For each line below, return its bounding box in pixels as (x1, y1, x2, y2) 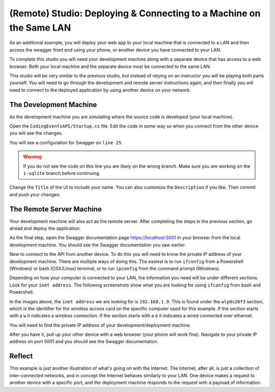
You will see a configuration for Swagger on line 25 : (9, 139, 123, 145)
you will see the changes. (9, 130, 63, 136)
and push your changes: (9, 191, 61, 197)
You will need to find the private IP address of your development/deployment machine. (9, 322, 191, 328)
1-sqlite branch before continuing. (23, 170, 101, 176)
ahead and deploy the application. (9, 225, 81, 231)
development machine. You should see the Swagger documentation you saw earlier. (9, 242, 186, 248)
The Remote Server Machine (9, 204, 102, 214)
